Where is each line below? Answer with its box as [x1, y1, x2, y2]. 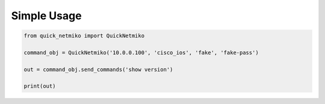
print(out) [23, 83, 56, 90]
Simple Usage [11, 9, 82, 22]
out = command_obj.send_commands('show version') [23, 66, 173, 73]
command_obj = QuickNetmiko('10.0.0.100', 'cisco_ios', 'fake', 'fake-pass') [23, 49, 259, 56]
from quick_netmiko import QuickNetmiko [23, 32, 144, 39]
